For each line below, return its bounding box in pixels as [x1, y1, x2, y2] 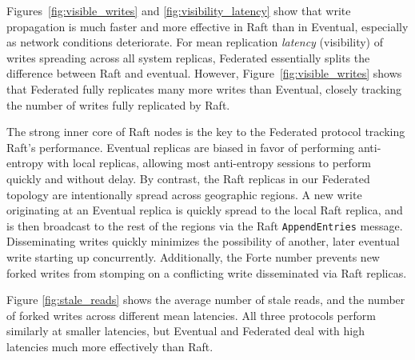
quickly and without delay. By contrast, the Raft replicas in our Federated [6, 170, 370, 186]
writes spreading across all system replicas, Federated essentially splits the [6, 49, 370, 66]
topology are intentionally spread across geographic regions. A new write [6, 186, 362, 202]
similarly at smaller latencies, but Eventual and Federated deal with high [6, 322, 365, 339]
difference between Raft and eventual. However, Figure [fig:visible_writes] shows [6, 65, 402, 82]
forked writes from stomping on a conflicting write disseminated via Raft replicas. [6, 264, 407, 281]
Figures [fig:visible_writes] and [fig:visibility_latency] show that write [6, 2, 351, 18]
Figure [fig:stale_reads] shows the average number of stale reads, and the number [6, 291, 405, 308]
